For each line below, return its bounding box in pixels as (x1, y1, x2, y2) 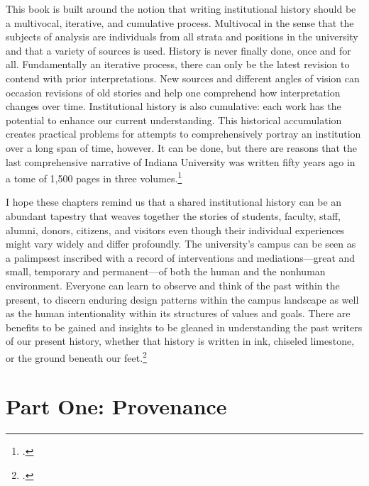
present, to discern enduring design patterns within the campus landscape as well (6, 292, 359, 306)
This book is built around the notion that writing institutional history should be (6, 1, 356, 16)
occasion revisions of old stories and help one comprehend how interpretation (6, 84, 341, 99)
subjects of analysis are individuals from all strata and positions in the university (6, 29, 358, 44)
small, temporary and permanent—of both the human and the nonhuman (6, 264, 326, 279)
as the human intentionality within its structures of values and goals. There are (6, 306, 351, 321)
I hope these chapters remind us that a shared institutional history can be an (6, 194, 342, 209)
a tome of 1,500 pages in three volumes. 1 (6, 169, 182, 185)
